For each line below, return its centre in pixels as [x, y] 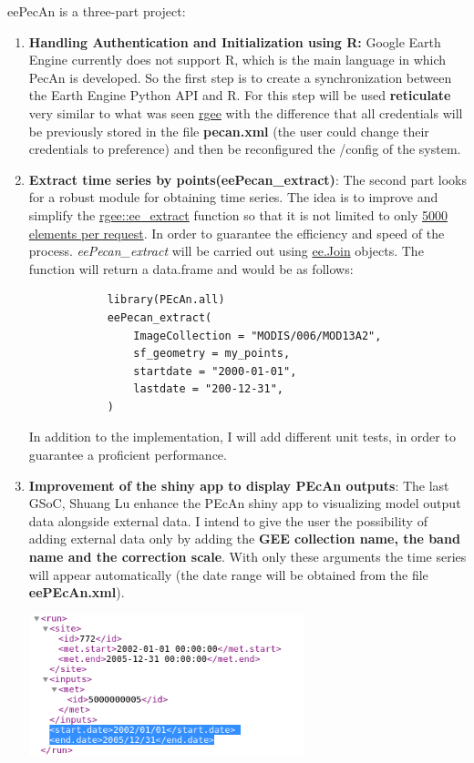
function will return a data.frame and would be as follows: [191, 268]
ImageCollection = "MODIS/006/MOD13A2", [258, 336]
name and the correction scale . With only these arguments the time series [247, 557]
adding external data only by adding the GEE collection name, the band [244, 539]
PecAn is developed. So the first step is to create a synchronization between [240, 77]
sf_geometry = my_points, [212, 354]
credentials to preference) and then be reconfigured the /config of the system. [245, 149]
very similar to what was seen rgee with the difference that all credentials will [246, 112]
